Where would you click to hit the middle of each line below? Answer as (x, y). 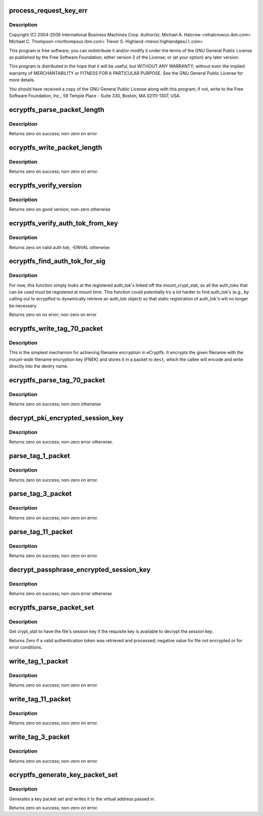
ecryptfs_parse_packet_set (52, 607)
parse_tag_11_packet (41, 532)
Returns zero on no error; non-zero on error (53, 314)
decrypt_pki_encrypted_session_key (66, 418)
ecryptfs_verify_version (46, 186)
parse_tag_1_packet (39, 456)
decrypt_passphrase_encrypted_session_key (80, 570)
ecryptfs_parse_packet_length (57, 110)
